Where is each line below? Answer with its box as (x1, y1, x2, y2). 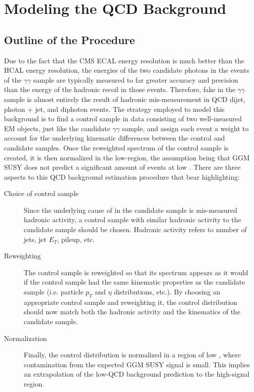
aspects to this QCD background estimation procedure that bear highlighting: (4, 171, 240, 182)
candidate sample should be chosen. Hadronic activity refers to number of (24, 224, 247, 235)
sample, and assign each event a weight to (122, 123, 249, 133)
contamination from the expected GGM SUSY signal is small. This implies (24, 359, 250, 369)
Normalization (4, 333, 47, 343)
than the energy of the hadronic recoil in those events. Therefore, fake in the (4, 84, 236, 95)
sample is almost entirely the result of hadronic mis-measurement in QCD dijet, (4, 94, 246, 104)
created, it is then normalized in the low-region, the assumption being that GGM (4, 152, 250, 162)
